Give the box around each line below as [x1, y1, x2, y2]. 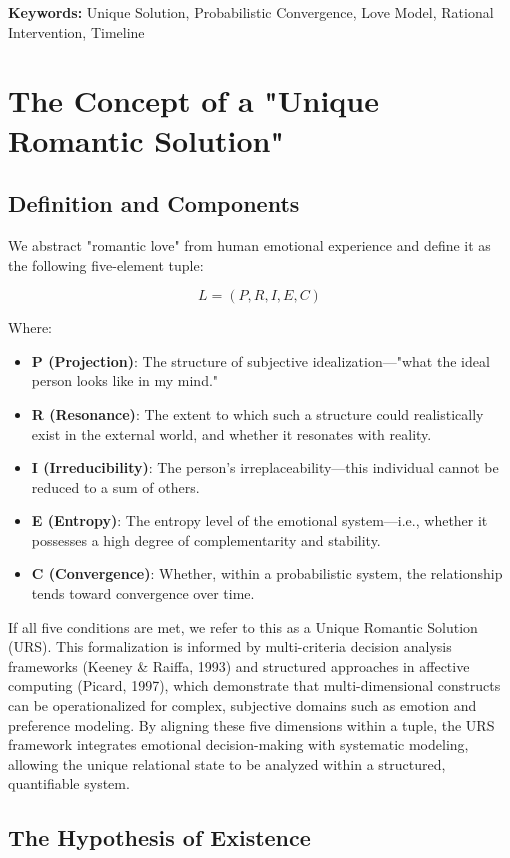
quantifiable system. [8, 773, 130, 794]
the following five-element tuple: [8, 254, 204, 275]
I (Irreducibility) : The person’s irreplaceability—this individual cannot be [31, 457, 499, 478]
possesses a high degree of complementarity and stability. [31, 529, 381, 550]
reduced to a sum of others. [31, 476, 200, 497]
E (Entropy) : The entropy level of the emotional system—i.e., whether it [31, 510, 488, 531]
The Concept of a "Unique [8, 80, 379, 121]
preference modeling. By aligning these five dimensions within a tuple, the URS [8, 714, 495, 735]
